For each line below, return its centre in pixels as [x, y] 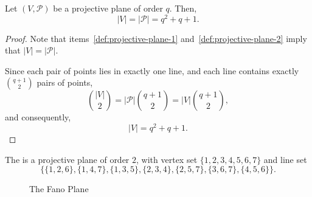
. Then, [183, 8]
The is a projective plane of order [67, 159]
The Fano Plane [59, 189]
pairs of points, [65, 82]
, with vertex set [167, 159]
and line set [285, 159]
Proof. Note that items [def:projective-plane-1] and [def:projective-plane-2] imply [156, 38]
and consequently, [38, 117]
